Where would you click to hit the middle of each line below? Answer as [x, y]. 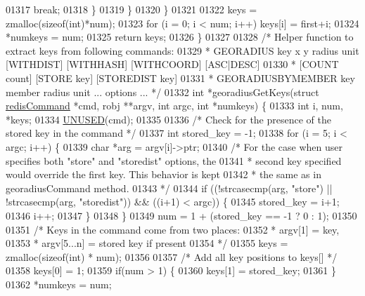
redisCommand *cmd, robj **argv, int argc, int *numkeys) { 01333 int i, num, [174, 106]
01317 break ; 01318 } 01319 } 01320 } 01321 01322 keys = [132, 9]
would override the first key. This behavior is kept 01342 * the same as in [164, 174]
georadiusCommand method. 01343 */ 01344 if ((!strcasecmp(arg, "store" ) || [169, 188]
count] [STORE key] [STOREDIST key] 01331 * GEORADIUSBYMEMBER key [180, 78]
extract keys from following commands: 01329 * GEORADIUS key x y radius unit [182, 50]
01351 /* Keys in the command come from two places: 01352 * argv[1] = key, [173, 229]
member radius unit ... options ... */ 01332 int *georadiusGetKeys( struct [162, 92]
